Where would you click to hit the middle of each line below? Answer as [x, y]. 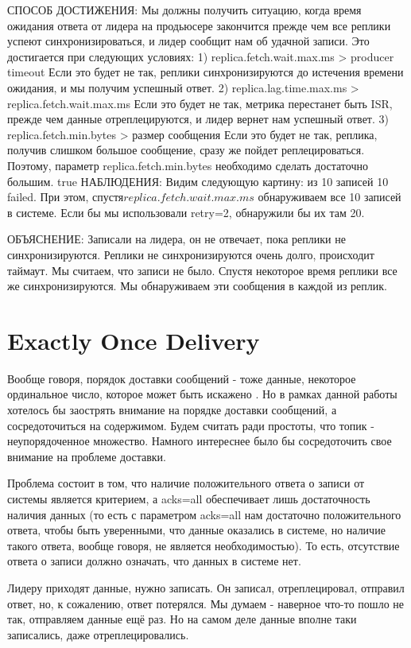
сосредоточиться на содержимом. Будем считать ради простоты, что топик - [191, 425]
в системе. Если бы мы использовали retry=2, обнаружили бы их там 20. [186, 212]
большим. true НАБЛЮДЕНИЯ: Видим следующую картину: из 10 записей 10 [198, 181]
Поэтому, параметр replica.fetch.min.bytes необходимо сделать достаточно [188, 165]
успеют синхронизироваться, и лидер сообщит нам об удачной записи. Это [188, 41]
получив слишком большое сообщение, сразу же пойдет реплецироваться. [186, 150]
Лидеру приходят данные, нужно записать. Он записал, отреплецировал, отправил [206, 587]
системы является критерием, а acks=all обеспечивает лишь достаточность [189, 498]
